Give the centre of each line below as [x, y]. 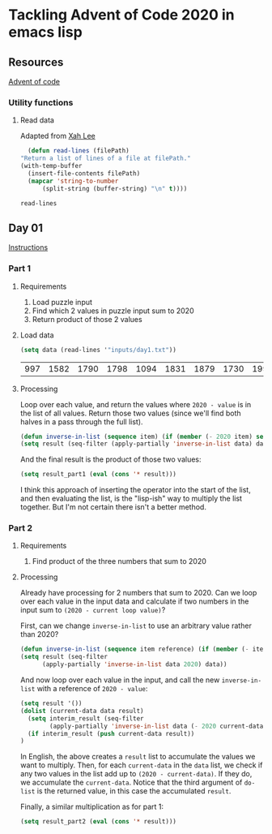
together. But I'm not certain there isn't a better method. [113, 507]
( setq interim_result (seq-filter [86, 718]
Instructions [28, 247]
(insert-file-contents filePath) [84, 173]
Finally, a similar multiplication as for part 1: [92, 807]
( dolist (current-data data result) [82, 711]
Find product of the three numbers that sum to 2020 [119, 561]
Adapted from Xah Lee [57, 136]
